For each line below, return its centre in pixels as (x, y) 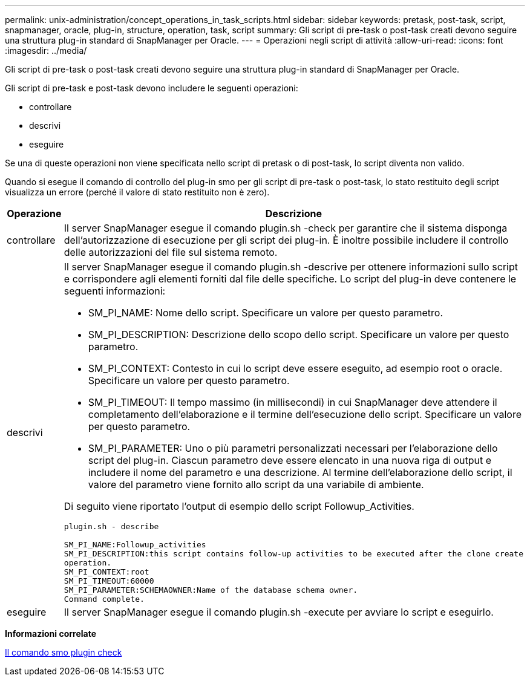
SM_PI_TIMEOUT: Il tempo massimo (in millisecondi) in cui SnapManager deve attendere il (293, 402)
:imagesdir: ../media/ (46, 51)
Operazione (34, 213)
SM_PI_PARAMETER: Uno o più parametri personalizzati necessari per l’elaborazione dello (293, 448)
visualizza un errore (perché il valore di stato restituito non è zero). (137, 192)
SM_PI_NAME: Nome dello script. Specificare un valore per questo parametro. (266, 313)
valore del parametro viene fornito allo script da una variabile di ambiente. (256, 484)
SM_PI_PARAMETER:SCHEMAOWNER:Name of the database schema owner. (211, 590)
